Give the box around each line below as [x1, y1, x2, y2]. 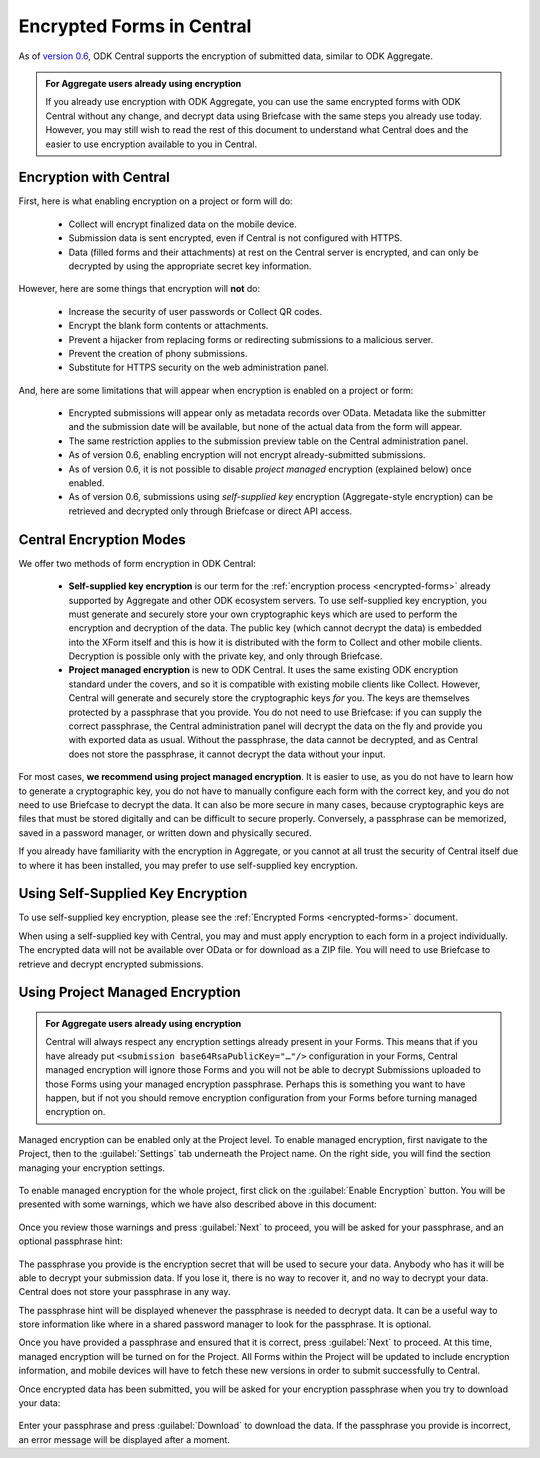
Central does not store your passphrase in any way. [18, 1286, 231, 1298]
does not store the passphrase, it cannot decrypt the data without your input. [68, 748, 386, 760]
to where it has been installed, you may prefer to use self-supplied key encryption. [18, 859, 359, 871]
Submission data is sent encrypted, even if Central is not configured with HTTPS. [68, 232, 403, 244]
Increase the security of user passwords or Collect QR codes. [68, 305, 323, 317]
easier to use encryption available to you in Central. [45, 138, 258, 150]
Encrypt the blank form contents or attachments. [68, 320, 269, 332]
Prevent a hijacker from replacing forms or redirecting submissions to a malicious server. [68, 333, 434, 345]
